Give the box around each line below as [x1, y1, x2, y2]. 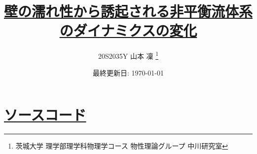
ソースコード [4, 105, 86, 125]
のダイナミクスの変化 [59, 20, 197, 40]
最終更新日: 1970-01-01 [93, 67, 164, 77]
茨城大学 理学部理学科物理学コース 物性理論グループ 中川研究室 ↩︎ [15, 141, 228, 151]
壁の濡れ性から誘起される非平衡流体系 [4, 1, 253, 21]
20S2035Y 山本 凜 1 [98, 49, 159, 61]
